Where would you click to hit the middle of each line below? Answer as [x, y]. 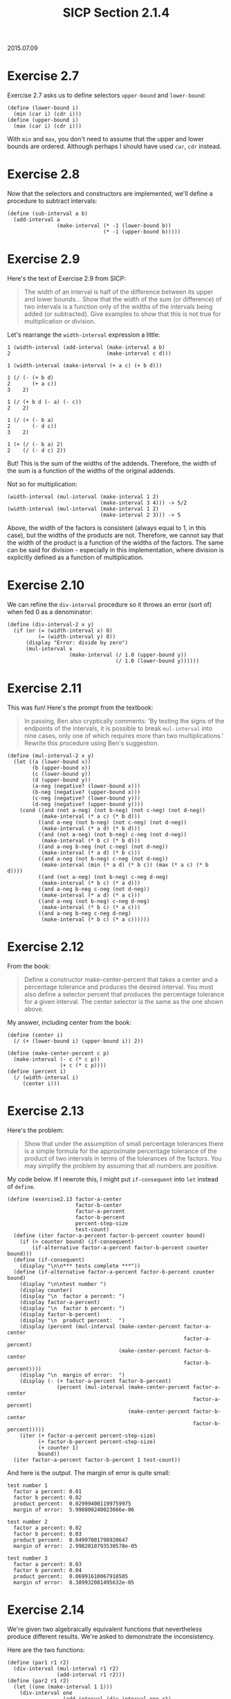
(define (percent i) [37, 1071]
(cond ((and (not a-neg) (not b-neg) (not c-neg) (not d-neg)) [113, 810]
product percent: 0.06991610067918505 [71, 1576]
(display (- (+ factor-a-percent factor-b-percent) [95, 1381]
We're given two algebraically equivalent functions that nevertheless [105, 1629]
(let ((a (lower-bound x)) [52, 762]
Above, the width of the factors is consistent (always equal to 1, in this [107, 528]
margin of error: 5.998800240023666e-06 [74, 1509]
